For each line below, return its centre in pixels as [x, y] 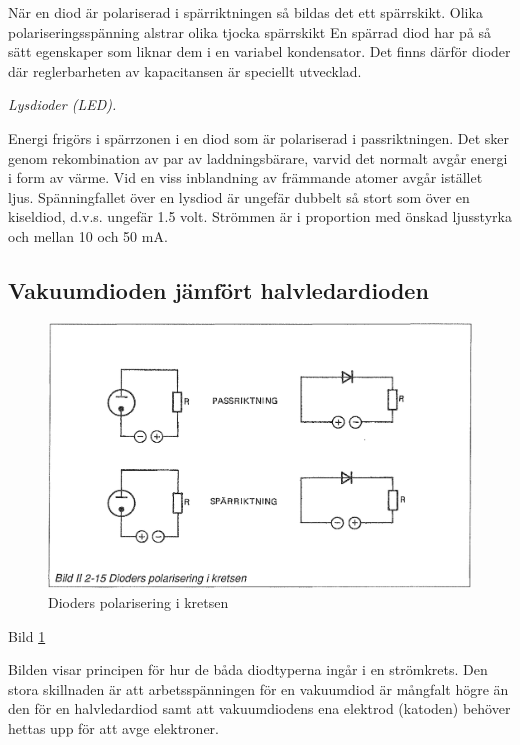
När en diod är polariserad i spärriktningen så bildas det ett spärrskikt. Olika [245, 12]
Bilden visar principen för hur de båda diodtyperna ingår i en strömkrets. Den [248, 669]
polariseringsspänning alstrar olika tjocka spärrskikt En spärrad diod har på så [250, 31]
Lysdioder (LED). [62, 104]
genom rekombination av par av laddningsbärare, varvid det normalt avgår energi [258, 157]
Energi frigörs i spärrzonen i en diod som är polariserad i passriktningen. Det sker [259, 137]
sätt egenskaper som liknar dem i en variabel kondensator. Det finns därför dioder [259, 51]
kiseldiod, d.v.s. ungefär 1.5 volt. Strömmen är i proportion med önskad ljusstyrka [260, 216]
